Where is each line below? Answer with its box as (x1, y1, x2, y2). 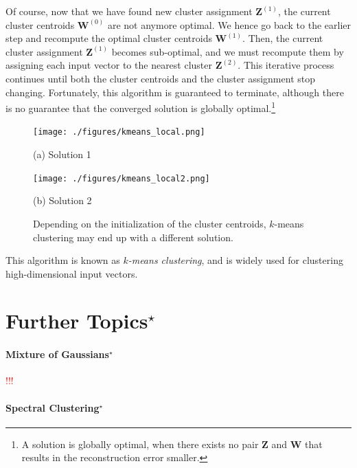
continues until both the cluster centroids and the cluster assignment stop (5, 71, 315, 85)
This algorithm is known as (5, 253, 120, 267)
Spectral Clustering (5, 400, 100, 414)
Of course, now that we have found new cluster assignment (5, 4, 253, 18)
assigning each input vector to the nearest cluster (5, 58, 213, 72)
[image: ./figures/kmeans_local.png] (33, 127, 205, 137)
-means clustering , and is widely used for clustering (128, 253, 343, 267)
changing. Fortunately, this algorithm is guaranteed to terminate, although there (5, 85, 344, 99)
